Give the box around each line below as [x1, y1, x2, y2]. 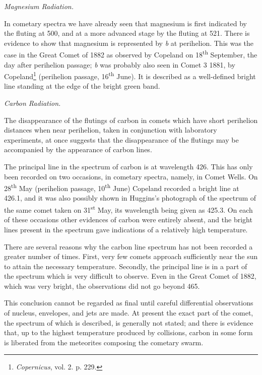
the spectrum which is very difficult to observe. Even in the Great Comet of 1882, [4, 271, 256, 281]
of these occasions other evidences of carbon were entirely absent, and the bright [4, 214, 252, 225]
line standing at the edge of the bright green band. [4, 81, 160, 91]
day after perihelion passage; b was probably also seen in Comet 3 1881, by [4, 59, 235, 70]
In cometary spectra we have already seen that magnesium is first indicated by [4, 18, 247, 28]
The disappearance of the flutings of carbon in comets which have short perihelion [4, 114, 258, 125]
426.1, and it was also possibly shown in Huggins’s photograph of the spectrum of [4, 193, 256, 203]
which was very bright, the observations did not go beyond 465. [4, 280, 200, 291]
